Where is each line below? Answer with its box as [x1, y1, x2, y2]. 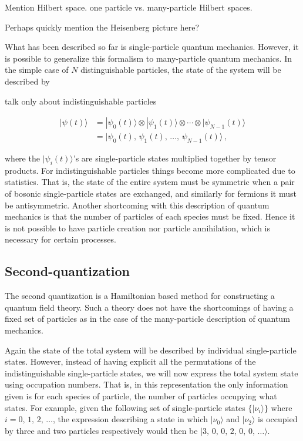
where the [5, 152, 40, 164]
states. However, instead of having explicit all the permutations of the [5, 355, 256, 368]
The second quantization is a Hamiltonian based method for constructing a [5, 289, 275, 302]
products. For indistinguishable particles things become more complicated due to [5, 164, 295, 176]
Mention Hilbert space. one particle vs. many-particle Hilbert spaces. [5, 1, 253, 13]
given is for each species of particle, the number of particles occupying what [5, 389, 277, 402]
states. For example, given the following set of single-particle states [5, 401, 245, 413]
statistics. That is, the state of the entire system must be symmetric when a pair [5, 176, 295, 188]
